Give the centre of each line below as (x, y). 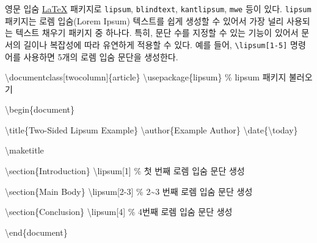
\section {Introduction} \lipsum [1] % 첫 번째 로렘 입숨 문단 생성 (125, 171)
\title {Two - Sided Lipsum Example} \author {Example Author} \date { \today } (151, 129)
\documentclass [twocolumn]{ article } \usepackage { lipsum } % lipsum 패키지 (146, 77)
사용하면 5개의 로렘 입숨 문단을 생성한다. (101, 56)
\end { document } (36, 232)
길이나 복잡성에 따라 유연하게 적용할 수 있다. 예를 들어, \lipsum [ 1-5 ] (155, 44)
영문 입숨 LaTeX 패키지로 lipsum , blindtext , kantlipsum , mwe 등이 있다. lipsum (158, 9)
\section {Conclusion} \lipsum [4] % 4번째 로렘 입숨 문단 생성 (119, 212)
